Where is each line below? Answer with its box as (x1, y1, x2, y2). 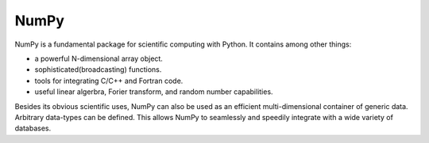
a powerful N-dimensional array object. (34, 54, 163, 63)
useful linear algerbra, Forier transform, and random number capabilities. (34, 87, 273, 96)
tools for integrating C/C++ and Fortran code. (34, 76, 184, 85)
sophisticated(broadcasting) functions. (34, 65, 162, 74)
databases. (14, 123, 52, 134)
